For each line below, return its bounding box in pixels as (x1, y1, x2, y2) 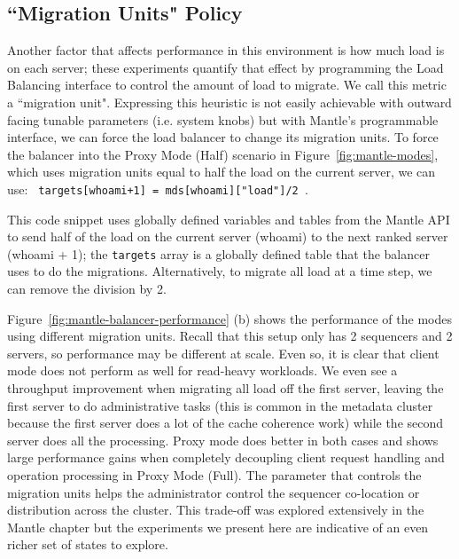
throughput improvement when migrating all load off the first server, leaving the (7, 379, 444, 398)
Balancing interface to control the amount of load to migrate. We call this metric (7, 75, 447, 94)
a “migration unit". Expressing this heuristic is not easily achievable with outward (7, 92, 452, 111)
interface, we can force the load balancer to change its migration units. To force (7, 128, 439, 146)
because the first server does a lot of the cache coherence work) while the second (7, 413, 444, 432)
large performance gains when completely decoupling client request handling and (7, 448, 445, 467)
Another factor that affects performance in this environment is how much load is (7, 41, 445, 59)
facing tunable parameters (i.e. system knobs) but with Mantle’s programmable (7, 110, 439, 129)
